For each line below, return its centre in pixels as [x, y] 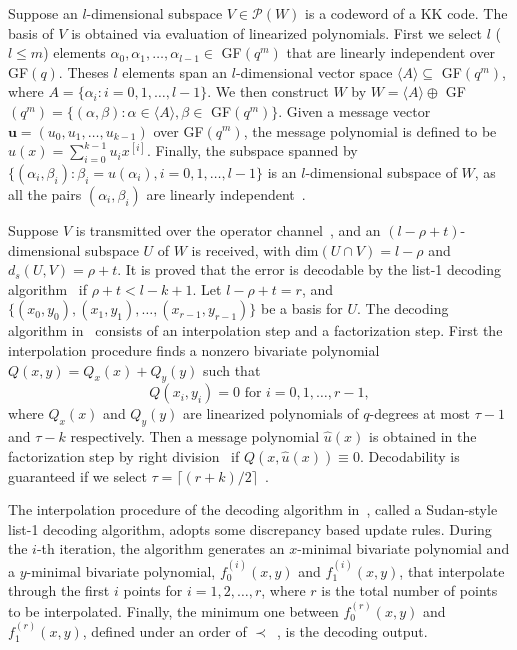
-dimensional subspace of [381, 171]
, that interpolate [452, 570]
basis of [31, 32]
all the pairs [45, 193]
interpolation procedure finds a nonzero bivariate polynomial [194, 349]
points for [153, 590]
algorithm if [48, 288]
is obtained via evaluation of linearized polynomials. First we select [277, 32]
